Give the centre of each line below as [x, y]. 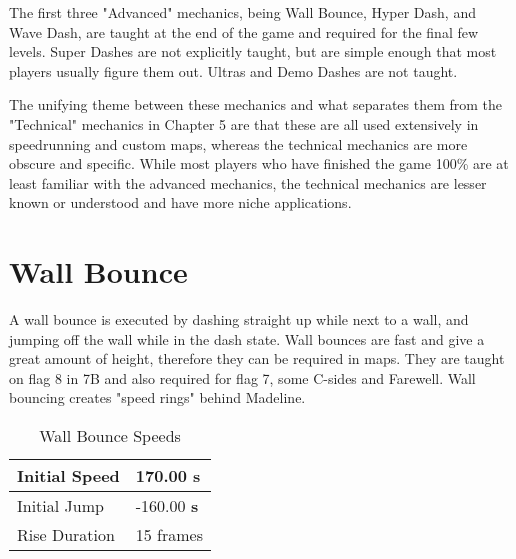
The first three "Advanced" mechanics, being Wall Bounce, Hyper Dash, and [242, 12]
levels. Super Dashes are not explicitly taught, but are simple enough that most [253, 51]
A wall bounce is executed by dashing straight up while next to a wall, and [239, 319]
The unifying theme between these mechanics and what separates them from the [256, 104]
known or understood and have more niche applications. [180, 202]
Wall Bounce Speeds [110, 436]
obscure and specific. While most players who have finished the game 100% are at [259, 163]
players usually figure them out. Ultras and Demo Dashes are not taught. [233, 70]
